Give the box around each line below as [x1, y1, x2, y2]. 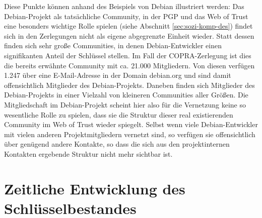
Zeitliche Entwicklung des [4, 178, 185, 198]
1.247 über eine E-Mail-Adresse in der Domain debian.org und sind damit [4, 70, 231, 80]
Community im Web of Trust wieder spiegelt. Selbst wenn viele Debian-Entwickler [4, 119, 258, 130]
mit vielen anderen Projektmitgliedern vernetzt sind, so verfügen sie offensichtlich [4, 129, 255, 139]
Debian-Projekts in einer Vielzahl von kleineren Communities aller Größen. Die [4, 89, 248, 100]
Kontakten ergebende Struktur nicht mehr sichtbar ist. [4, 148, 173, 159]
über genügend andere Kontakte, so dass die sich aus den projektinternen [4, 139, 230, 149]
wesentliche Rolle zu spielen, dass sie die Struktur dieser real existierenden [4, 109, 233, 120]
